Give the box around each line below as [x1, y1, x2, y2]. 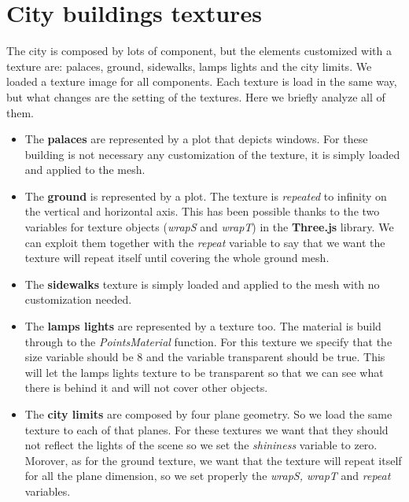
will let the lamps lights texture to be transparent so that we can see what [24, 364, 384, 380]
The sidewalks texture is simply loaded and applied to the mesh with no [24, 275, 380, 292]
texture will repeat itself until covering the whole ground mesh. [24, 249, 330, 266]
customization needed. [24, 291, 132, 308]
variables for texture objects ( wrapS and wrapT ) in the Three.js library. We [24, 219, 394, 235]
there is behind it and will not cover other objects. [24, 379, 268, 396]
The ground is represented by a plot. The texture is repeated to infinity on [24, 187, 387, 204]
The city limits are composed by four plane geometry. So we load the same [24, 406, 392, 422]
